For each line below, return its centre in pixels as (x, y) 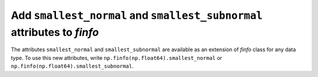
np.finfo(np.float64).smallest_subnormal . (72, 66)
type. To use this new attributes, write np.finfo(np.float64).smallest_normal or (117, 58)
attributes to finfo (55, 32)
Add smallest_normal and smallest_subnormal (137, 15)
